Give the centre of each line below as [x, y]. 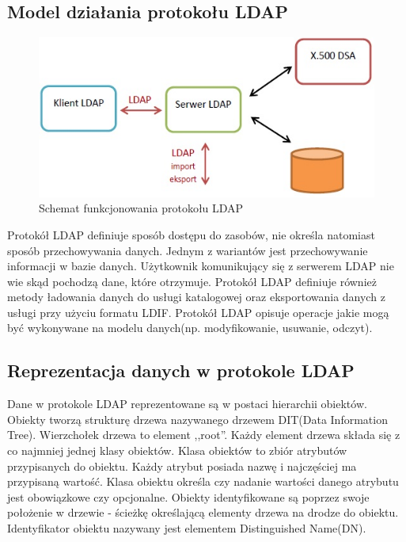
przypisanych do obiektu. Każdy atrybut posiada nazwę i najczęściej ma [182, 466]
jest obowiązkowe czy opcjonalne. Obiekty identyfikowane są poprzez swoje [188, 496]
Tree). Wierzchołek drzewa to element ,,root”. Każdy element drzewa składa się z [204, 435]
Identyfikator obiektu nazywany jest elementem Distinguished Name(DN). [187, 528]
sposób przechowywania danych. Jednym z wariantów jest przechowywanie [188, 250]
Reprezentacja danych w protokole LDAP [181, 370]
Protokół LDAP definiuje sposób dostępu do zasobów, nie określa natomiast [191, 234]
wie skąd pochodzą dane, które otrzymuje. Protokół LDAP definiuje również [192, 281]
